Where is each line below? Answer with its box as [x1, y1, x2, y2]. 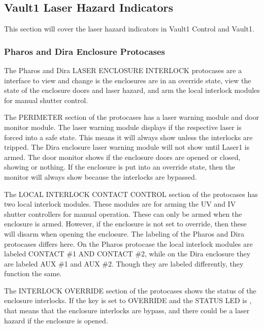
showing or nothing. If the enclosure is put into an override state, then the [4, 161, 236, 172]
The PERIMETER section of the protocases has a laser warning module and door [4, 112, 259, 122]
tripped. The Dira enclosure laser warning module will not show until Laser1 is [4, 142, 250, 152]
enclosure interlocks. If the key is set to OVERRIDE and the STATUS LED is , [4, 295, 252, 306]
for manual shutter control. [4, 94, 88, 105]
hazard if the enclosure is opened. [4, 315, 108, 325]
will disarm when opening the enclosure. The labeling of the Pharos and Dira [4, 228, 244, 239]
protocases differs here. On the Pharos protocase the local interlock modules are [4, 238, 253, 249]
